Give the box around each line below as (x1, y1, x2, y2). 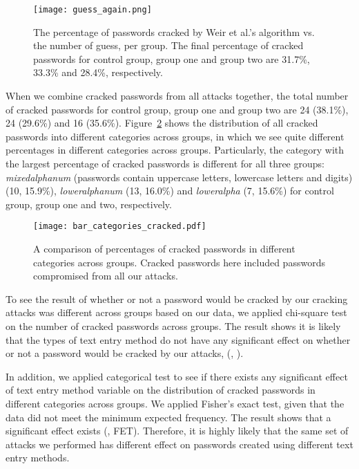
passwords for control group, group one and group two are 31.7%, (33, 51, 310, 66)
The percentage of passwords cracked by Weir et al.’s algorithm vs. (33, 24, 315, 39)
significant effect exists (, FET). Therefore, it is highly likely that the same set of (6, 423, 349, 438)
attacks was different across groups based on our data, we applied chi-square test (6, 305, 347, 320)
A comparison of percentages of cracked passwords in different (33, 241, 295, 256)
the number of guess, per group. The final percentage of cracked (33, 38, 304, 53)
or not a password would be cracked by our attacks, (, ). (6, 346, 244, 360)
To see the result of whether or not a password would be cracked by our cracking (6, 291, 348, 306)
